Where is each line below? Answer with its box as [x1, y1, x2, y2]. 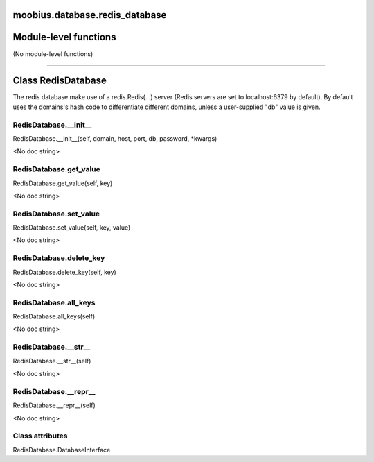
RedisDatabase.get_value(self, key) [12, 179, 113, 187]
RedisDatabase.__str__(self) [12, 357, 91, 365]
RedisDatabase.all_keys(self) [12, 312, 96, 320]
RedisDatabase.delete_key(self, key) [12, 268, 117, 276]
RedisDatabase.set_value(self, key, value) [12, 223, 131, 232]
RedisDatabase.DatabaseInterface [12, 445, 111, 454]
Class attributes [12, 431, 68, 440]
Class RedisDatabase [12, 75, 107, 87]
